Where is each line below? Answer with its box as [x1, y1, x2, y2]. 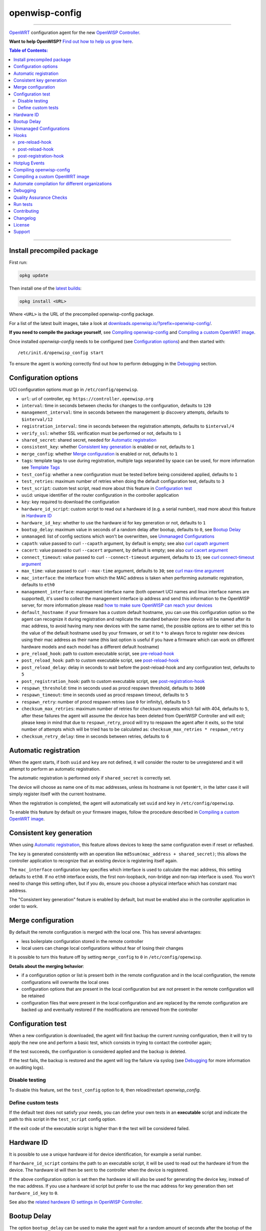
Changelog [13, 215, 36, 221]
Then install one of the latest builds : [9, 286, 82, 292]
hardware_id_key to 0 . [9, 1190, 59, 1196]
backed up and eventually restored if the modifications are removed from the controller [21, 1007, 198, 1013]
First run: [9, 259, 28, 265]
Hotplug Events [13, 160, 45, 166]
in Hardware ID [21, 513, 52, 519]
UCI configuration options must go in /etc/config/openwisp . [9, 387, 138, 392]
